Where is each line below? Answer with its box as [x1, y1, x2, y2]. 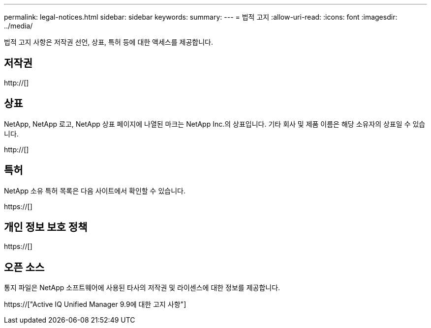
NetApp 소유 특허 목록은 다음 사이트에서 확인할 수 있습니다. [4, 186, 185, 195]
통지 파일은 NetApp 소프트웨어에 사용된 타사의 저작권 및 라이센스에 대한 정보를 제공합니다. [4, 283, 280, 292]
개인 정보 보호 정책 [4, 220, 88, 233]
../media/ [4, 22, 33, 30]
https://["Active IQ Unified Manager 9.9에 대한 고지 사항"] [4, 300, 186, 309]
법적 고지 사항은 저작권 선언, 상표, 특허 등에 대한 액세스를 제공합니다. [4, 38, 213, 46]
